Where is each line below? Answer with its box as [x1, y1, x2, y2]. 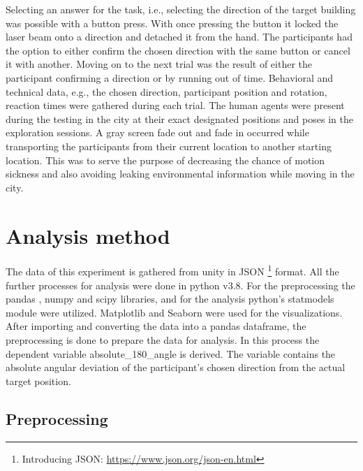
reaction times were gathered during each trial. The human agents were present [6, 98, 345, 113]
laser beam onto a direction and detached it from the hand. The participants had [6, 29, 353, 44]
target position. [6, 373, 71, 388]
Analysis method [6, 221, 170, 249]
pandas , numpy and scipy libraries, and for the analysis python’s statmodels [6, 291, 334, 306]
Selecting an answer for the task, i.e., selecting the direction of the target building [6, 2, 356, 16]
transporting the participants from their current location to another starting [6, 138, 332, 153]
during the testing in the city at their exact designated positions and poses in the [6, 111, 353, 126]
